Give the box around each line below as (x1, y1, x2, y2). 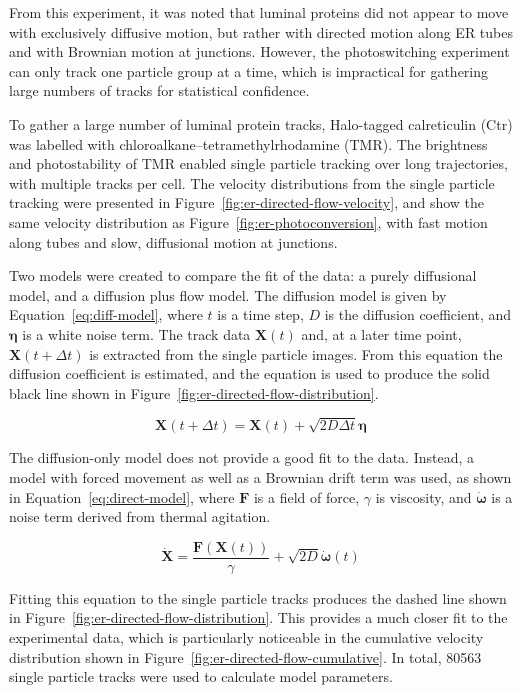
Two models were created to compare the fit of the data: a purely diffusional (9, 265, 477, 286)
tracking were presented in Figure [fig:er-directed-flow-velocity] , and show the (9, 192, 485, 213)
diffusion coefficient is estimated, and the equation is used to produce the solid (9, 363, 490, 384)
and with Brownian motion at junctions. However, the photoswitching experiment (9, 41, 510, 62)
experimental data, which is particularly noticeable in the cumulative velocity (9, 627, 484, 648)
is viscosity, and (375, 486, 472, 507)
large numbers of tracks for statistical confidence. (9, 80, 310, 101)
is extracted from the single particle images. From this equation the (89, 343, 503, 364)
